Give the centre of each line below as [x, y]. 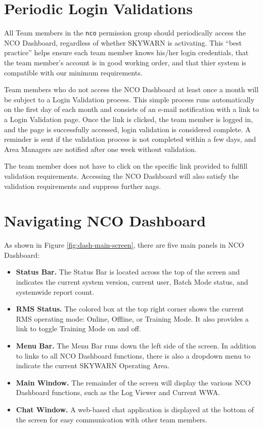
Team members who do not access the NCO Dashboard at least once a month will [131, 89]
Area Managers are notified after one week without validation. [100, 149]
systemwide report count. [55, 291]
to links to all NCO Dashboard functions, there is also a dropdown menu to [133, 355]
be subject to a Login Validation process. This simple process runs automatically [129, 99]
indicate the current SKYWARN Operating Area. [93, 365]
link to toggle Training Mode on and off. [78, 328]
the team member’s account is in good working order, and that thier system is [125, 62]
